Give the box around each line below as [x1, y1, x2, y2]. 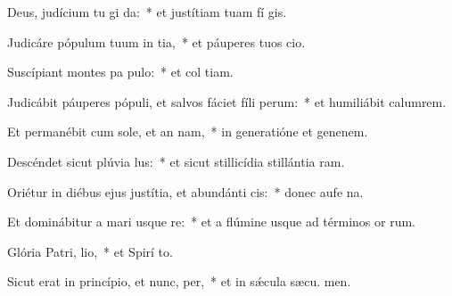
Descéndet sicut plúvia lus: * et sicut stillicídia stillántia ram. [7, 152, 345, 170]
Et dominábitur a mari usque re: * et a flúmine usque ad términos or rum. [7, 212, 416, 231]
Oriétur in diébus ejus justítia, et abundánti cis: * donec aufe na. [7, 182, 364, 201]
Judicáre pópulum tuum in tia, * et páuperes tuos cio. [7, 32, 306, 51]
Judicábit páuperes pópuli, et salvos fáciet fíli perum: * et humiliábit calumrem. [7, 92, 447, 111]
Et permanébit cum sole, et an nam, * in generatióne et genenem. [7, 122, 368, 141]
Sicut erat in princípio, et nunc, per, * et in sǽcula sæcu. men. [7, 272, 351, 291]
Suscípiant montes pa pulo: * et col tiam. [7, 62, 234, 81]
